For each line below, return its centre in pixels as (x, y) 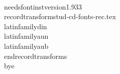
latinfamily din (26, 26)
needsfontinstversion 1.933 (43, 6)
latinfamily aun (26, 36)
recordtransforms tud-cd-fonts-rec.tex (60, 16)
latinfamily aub (26, 46)
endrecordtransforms (36, 56)
